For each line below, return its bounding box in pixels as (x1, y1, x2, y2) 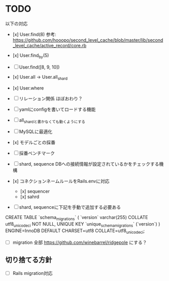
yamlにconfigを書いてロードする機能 (19, 106, 96, 112)
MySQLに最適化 (19, 129, 52, 135)
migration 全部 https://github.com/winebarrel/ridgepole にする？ (12, 239, 147, 245)
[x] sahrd (20, 194, 40, 200)
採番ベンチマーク (19, 150, 55, 157)
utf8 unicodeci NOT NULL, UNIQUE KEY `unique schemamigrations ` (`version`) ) (5, 221, 160, 228)
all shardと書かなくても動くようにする (19, 117, 85, 124)
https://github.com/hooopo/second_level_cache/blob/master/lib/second (12, 37, 163, 43)
